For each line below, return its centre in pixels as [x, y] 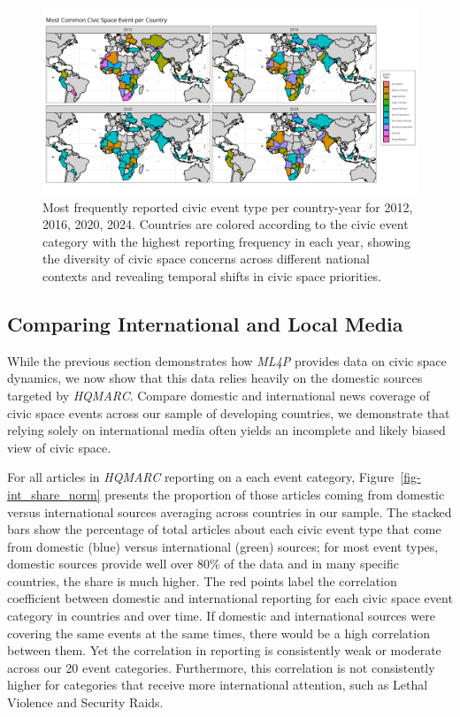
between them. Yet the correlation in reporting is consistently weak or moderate [224, 650]
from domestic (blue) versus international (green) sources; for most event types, [223, 546]
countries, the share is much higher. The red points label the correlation [202, 580]
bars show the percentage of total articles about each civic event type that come [224, 529]
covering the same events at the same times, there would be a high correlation [218, 633]
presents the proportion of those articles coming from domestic [275, 494]
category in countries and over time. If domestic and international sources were [221, 616]
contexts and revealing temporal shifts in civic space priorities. [212, 275]
